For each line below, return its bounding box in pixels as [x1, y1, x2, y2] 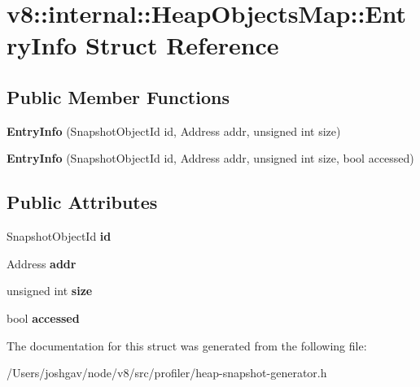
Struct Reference [85, 28, 279, 62]
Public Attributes [7, 189, 158, 215]
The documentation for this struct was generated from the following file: [7, 337, 367, 354]
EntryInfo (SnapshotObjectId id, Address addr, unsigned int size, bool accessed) [7, 150, 414, 167]
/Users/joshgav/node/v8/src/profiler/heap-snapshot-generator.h [7, 364, 327, 381]
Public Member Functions [7, 84, 230, 109]
